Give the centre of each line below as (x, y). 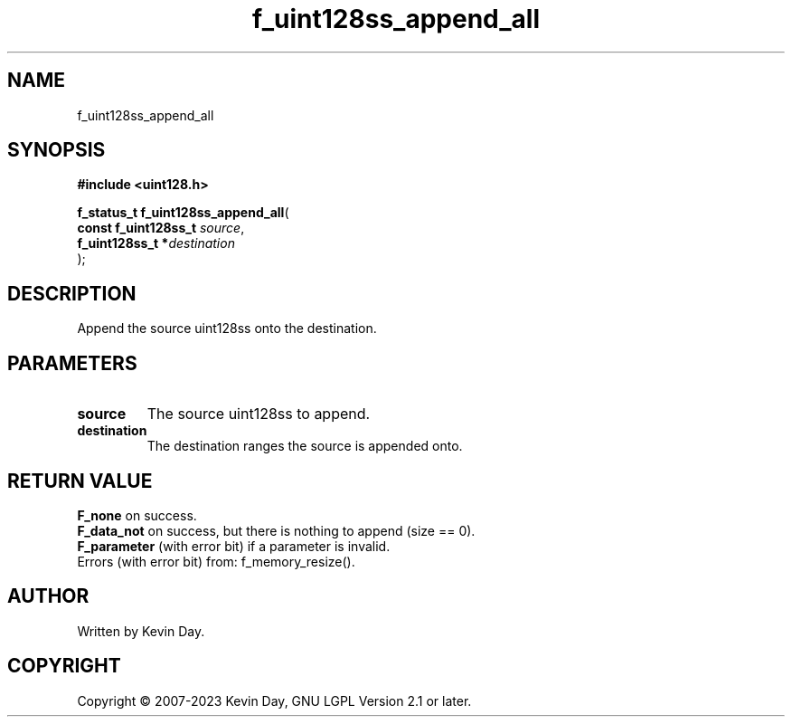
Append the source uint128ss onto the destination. (227, 329)
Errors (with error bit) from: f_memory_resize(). (216, 561)
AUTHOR (48, 596)
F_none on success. (137, 515)
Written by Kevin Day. (141, 631)
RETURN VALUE (80, 481)
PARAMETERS (72, 363)
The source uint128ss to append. (259, 414)
